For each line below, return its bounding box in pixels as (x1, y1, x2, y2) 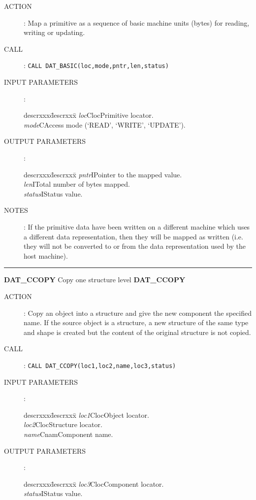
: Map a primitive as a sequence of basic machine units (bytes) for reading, (24, 17, 250, 28)
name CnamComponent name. (24, 429, 113, 439)
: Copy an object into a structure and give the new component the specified (24, 307, 252, 318)
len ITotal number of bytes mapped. (24, 179, 130, 189)
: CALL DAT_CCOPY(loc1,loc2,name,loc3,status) (24, 360, 176, 370)
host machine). (24, 250, 68, 261)
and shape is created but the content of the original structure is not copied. (24, 327, 251, 337)
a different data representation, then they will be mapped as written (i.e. (24, 231, 243, 241)
